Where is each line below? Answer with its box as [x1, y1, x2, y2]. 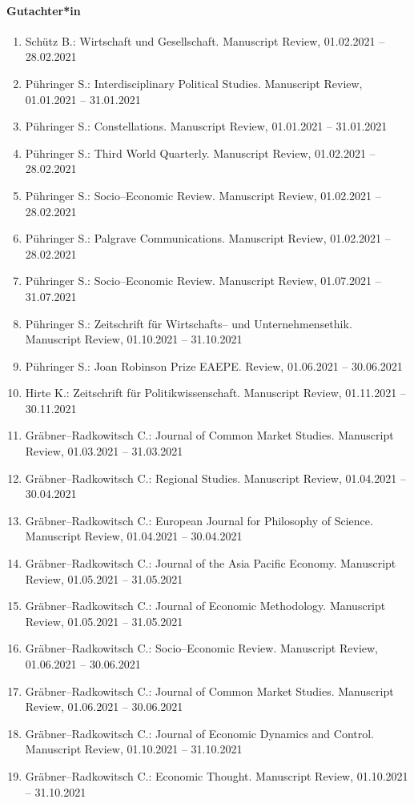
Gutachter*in [6, 2, 81, 18]
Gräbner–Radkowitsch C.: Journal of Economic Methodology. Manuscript [25, 597, 386, 614]
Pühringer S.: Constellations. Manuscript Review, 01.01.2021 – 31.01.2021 [25, 118, 388, 135]
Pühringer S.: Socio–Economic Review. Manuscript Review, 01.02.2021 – [25, 187, 381, 203]
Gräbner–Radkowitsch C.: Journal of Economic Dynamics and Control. [25, 725, 375, 741]
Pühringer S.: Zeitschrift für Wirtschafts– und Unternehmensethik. [25, 315, 352, 331]
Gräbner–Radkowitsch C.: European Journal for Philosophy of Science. [25, 512, 373, 528]
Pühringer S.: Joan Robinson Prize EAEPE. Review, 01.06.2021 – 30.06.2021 [25, 357, 403, 374]
